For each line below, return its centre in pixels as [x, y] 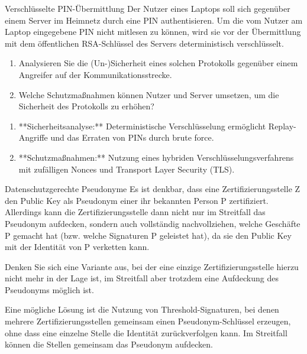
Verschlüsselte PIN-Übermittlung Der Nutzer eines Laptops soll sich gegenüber [148, 8]
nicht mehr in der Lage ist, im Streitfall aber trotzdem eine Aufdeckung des [142, 278]
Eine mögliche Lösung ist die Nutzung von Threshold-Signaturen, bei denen [142, 309]
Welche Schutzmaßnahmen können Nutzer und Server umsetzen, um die [149, 94]
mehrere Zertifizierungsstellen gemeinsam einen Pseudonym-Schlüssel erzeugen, [148, 321]
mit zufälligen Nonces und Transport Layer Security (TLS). [127, 169]
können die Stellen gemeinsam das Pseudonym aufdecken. [109, 344]
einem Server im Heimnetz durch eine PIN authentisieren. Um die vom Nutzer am [154, 20]
